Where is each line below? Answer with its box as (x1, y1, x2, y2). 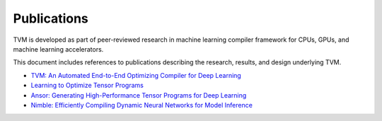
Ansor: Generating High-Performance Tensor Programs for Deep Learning (30, 91, 247, 99)
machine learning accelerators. (13, 45, 104, 53)
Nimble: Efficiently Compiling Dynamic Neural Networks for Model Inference (30, 100, 253, 109)
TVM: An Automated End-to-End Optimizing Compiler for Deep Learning (30, 71, 242, 79)
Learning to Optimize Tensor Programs (30, 81, 144, 90)
